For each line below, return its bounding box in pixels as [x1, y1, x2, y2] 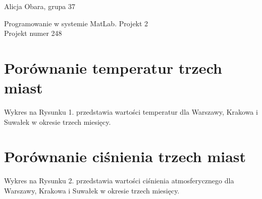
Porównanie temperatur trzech [4, 57, 222, 78]
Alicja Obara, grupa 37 [4, 1, 75, 11]
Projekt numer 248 [4, 28, 62, 38]
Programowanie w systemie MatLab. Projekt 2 [4, 18, 148, 28]
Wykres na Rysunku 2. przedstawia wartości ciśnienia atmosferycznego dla [4, 175, 234, 186]
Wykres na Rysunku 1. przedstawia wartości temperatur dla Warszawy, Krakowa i [4, 107, 258, 117]
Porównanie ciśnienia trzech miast [4, 146, 246, 167]
